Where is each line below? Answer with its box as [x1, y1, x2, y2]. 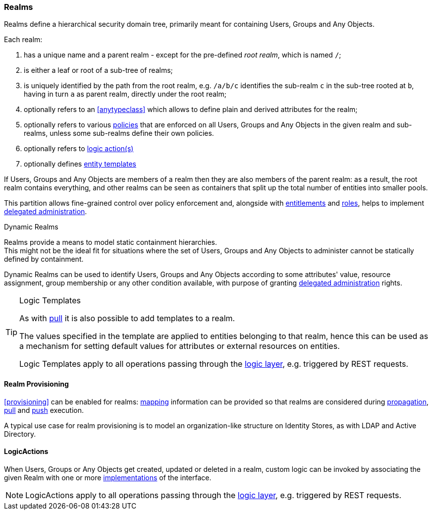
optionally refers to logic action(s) [24, 144, 134, 153]
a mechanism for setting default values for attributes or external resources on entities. [19, 341, 340, 351]
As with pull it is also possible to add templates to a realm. [19, 313, 235, 324]
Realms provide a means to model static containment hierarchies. [4, 238, 217, 247]
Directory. [4, 429, 36, 438]
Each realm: [4, 35, 43, 44]
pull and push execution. [4, 405, 84, 414]
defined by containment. [4, 255, 84, 264]
